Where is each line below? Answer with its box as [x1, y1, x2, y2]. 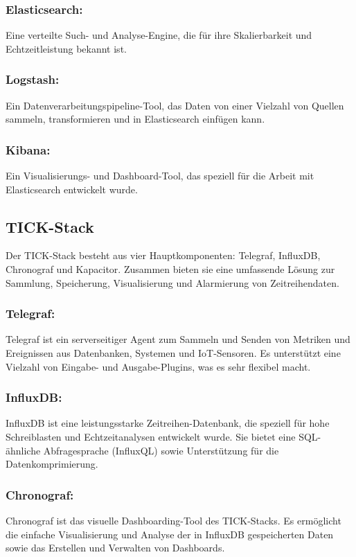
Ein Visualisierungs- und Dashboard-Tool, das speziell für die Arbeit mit [6, 168, 314, 183]
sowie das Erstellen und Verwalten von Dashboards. [6, 540, 225, 555]
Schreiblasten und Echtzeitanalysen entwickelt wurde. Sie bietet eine [6, 430, 296, 444]
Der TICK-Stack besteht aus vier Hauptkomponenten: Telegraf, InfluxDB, [6, 248, 321, 263]
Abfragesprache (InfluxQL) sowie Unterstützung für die [43, 443, 279, 457]
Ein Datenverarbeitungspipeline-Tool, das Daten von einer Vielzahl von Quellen [6, 98, 344, 112]
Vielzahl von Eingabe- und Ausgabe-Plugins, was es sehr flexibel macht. [6, 359, 311, 373]
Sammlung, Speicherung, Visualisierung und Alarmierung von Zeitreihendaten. [6, 275, 339, 290]
